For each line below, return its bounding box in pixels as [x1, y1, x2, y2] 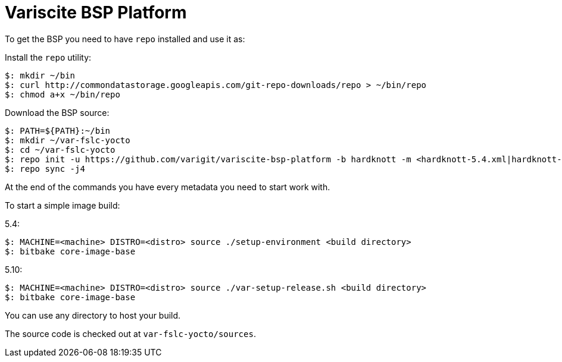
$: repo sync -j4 [5, 163, 85, 174]
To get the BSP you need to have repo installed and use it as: [5, 33, 245, 44]
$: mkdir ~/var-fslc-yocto [5, 135, 130, 145]
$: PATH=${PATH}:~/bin [5, 125, 111, 136]
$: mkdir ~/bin [5, 70, 76, 80]
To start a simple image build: [5, 200, 120, 210]
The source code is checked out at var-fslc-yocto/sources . [5, 328, 256, 339]
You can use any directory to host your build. [5, 310, 181, 320]
